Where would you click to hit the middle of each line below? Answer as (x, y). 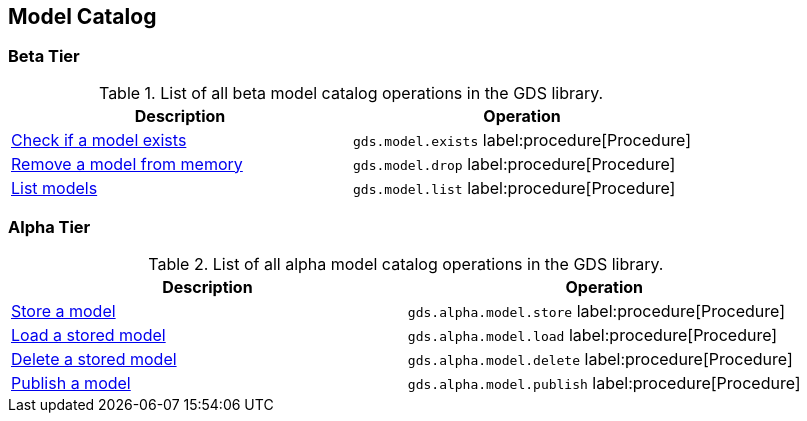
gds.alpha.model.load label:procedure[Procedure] (592, 334)
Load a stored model (88, 334)
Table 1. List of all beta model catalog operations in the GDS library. (351, 92)
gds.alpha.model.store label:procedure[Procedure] (596, 310)
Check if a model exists (99, 139)
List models (54, 187)
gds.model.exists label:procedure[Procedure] (522, 139)
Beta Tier (44, 56)
